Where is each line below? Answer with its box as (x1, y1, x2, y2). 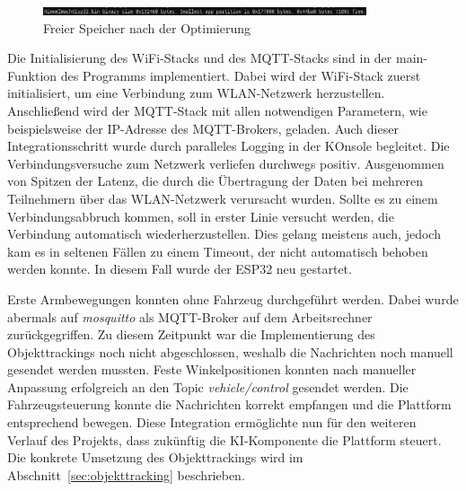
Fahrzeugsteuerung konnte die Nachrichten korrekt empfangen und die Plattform (7, 395, 452, 414)
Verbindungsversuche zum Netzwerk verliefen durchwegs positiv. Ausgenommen (7, 153, 444, 172)
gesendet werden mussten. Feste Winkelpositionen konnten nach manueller (7, 360, 417, 379)
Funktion (7, 66, 57, 84)
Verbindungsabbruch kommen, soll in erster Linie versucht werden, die (7, 206, 394, 225)
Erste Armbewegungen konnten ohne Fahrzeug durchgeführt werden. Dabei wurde (7, 289, 459, 308)
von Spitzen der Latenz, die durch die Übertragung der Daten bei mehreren (7, 171, 424, 190)
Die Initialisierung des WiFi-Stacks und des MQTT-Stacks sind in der (7, 48, 392, 67)
